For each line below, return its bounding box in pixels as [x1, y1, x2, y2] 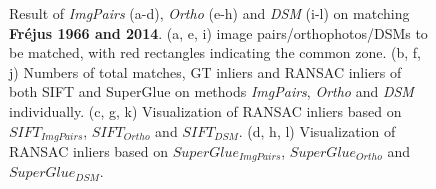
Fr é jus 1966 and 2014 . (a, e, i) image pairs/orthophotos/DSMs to [9, 22, 428, 43]
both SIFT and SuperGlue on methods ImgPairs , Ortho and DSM [9, 81, 414, 102]
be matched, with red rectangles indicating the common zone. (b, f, [9, 42, 421, 63]
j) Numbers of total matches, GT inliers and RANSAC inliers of [9, 61, 402, 82]
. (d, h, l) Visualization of [238, 120, 396, 141]
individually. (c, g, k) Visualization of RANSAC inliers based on [9, 100, 402, 121]
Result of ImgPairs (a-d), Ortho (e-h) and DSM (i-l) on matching [9, 3, 410, 23]
